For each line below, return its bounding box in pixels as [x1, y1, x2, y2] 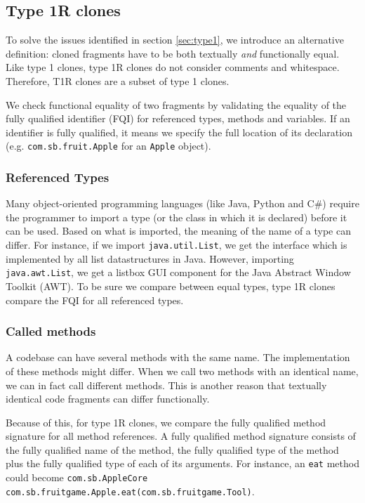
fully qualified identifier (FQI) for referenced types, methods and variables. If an [6, 111, 350, 126]
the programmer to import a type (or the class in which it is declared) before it [6, 209, 347, 224]
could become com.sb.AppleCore [6, 470, 148, 485]
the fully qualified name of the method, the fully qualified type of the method [6, 442, 339, 457]
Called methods [6, 322, 96, 340]
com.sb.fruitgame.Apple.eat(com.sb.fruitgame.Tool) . [6, 483, 255, 498]
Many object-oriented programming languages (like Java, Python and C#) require [6, 196, 359, 211]
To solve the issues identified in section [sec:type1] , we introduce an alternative [6, 32, 344, 47]
